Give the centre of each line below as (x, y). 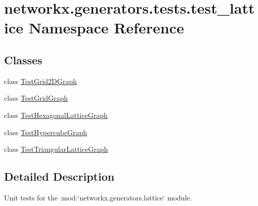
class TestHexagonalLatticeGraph (56, 115)
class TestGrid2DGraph (40, 81)
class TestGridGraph (36, 98)
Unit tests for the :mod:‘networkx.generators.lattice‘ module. (98, 197)
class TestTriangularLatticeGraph (56, 149)
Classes (23, 59)
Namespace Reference (106, 28)
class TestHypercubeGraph (46, 132)
